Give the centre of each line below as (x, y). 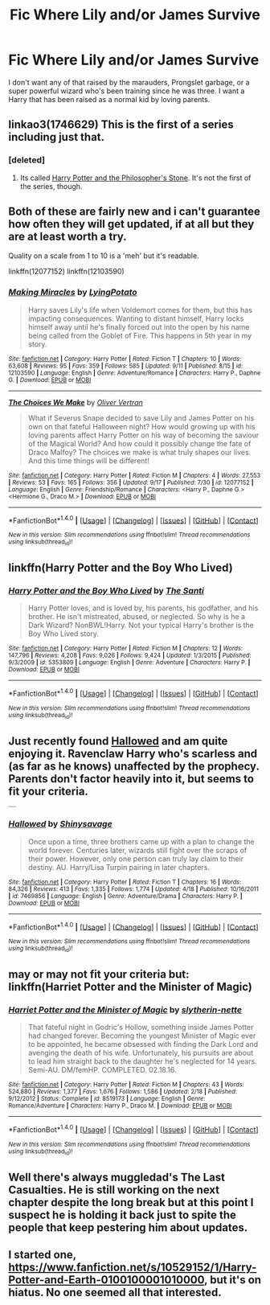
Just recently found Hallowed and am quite (118, 741)
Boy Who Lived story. (63, 634)
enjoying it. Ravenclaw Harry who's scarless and (133, 753)
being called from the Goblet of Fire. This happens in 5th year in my (140, 335)
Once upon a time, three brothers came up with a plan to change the (141, 841)
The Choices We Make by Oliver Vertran (76, 402)
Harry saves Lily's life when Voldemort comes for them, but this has (140, 310)
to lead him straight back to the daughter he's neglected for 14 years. (142, 1061)
